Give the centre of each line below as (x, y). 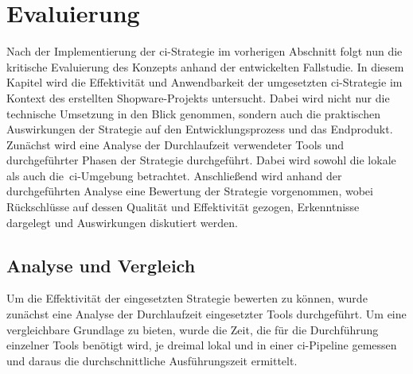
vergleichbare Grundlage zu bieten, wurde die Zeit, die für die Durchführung (193, 329)
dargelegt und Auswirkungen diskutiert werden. (122, 222)
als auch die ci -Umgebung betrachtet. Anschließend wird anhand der (174, 175)
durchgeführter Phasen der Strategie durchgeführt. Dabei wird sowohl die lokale (201, 160)
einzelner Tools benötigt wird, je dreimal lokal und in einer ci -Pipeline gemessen (202, 345)
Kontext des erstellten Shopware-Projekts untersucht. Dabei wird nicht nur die (198, 97)
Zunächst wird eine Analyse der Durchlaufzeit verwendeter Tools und (175, 144)
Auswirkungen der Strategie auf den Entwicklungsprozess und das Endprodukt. (200, 129)
